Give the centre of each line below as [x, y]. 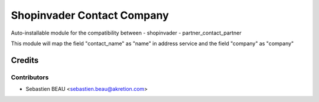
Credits [25, 60]
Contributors [30, 77]
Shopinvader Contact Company [90, 15]
